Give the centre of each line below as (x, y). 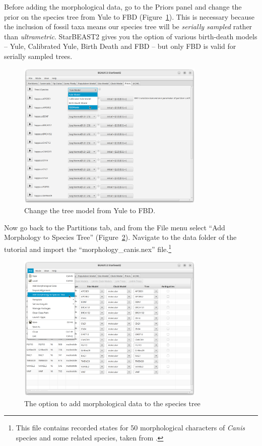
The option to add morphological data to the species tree (112, 403)
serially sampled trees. (38, 56)
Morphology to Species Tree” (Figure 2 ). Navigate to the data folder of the (120, 237)
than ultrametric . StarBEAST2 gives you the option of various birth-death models (131, 36)
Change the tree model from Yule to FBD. (90, 210)
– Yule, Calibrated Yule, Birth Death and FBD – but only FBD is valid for (120, 46)
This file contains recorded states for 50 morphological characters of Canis (130, 428)
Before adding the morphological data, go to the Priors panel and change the (123, 7)
